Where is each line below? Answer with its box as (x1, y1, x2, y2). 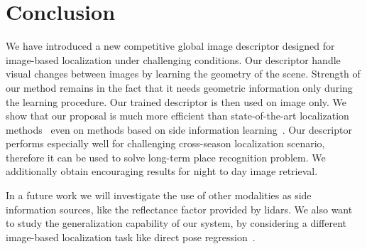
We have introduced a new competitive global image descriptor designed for (6, 38, 335, 53)
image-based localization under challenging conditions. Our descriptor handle (6, 52, 341, 67)
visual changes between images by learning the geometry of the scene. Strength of (6, 66, 361, 81)
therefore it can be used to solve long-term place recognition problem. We (6, 149, 326, 164)
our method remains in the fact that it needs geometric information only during (6, 80, 353, 95)
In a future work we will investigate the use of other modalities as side (6, 188, 312, 203)
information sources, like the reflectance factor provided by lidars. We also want (6, 201, 353, 216)
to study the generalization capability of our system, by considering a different (6, 216, 346, 231)
